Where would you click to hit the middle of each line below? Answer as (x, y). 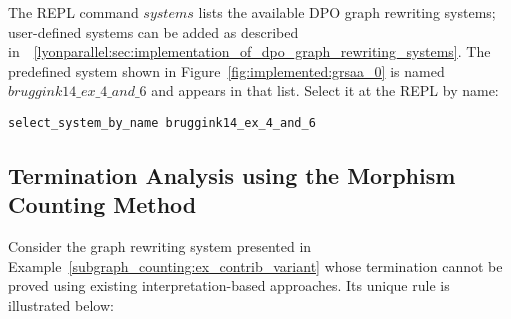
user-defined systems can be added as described (153, 31)
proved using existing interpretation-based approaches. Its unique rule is (229, 285)
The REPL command (73, 12)
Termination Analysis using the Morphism (232, 175)
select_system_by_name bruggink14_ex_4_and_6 (162, 122)
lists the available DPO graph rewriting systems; (347, 12)
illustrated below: (61, 305)
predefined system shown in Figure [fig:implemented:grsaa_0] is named (226, 70)
